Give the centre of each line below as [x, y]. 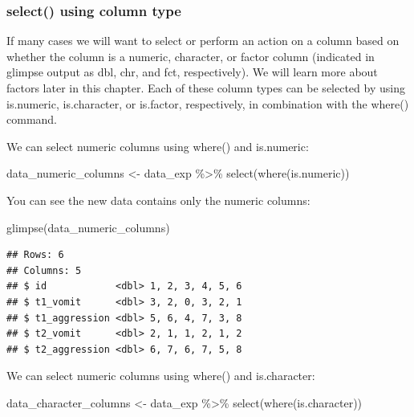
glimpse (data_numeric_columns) [88, 227]
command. [32, 119]
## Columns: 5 [44, 270]
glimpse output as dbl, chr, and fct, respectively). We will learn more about [192, 72]
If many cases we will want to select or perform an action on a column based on [203, 41]
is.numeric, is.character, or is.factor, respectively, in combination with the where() [208, 103]
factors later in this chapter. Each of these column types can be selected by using [206, 88]
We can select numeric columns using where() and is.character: [161, 376]
